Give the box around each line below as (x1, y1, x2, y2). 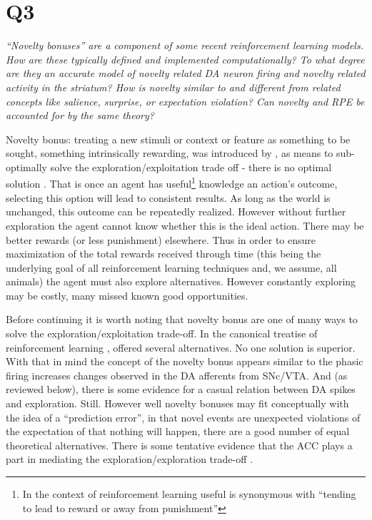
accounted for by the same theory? (6, 108, 154, 123)
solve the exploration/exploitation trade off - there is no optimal (50, 159, 332, 174)
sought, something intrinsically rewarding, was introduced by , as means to (6, 146, 333, 160)
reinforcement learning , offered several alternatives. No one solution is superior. (6, 340, 356, 355)
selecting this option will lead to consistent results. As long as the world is (6, 190, 331, 205)
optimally (6, 159, 47, 174)
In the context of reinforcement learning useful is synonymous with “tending (22, 486, 356, 501)
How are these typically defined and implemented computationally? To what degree (6, 51, 365, 66)
